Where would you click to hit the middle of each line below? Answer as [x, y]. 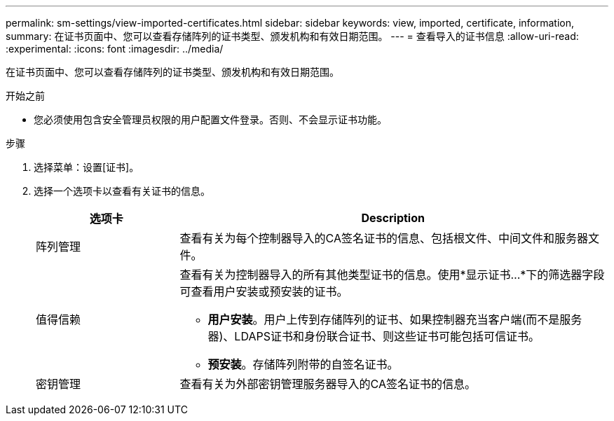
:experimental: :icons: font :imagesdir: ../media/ [115, 49]
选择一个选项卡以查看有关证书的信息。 [122, 191]
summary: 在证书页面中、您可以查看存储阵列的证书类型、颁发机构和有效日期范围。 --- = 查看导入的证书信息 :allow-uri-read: [292, 36]
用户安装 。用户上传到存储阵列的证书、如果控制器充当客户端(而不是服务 [395, 319]
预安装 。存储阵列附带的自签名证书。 [303, 364]
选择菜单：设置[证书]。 [87, 167]
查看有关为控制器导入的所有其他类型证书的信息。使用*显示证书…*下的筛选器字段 [392, 275]
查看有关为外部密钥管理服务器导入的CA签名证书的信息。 [328, 384]
